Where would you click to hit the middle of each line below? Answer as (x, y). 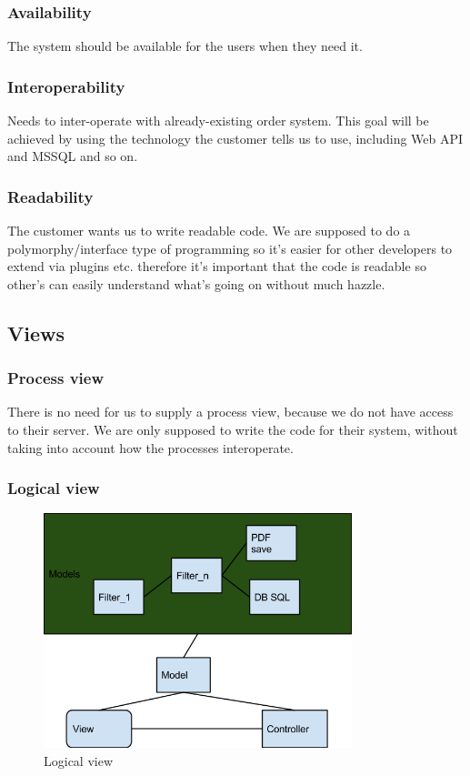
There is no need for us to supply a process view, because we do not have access (230, 412)
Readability (50, 196)
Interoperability (66, 86)
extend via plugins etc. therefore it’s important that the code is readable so (217, 266)
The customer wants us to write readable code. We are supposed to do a (209, 231)
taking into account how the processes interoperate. (150, 447)
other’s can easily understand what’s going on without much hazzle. (196, 283)
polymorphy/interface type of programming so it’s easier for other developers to (230, 248)
